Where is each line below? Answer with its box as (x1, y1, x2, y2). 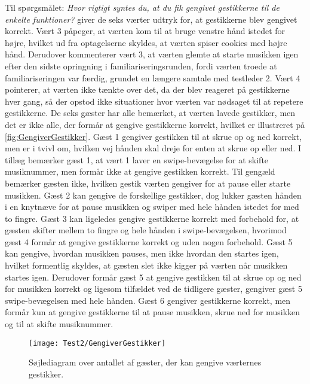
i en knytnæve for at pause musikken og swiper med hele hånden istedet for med (5, 200, 299, 213)
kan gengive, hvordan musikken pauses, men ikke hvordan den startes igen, (5, 247, 279, 260)
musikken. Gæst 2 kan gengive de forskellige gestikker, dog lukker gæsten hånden (5, 188, 302, 201)
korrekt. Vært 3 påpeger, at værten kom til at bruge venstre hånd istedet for (5, 25, 286, 37)
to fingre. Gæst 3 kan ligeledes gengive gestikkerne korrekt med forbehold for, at (5, 212, 299, 224)
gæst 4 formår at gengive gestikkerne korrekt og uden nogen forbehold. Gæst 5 (5, 235, 293, 248)
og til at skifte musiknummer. (5, 318, 113, 330)
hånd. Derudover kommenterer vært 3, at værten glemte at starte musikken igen (5, 48, 299, 60)
